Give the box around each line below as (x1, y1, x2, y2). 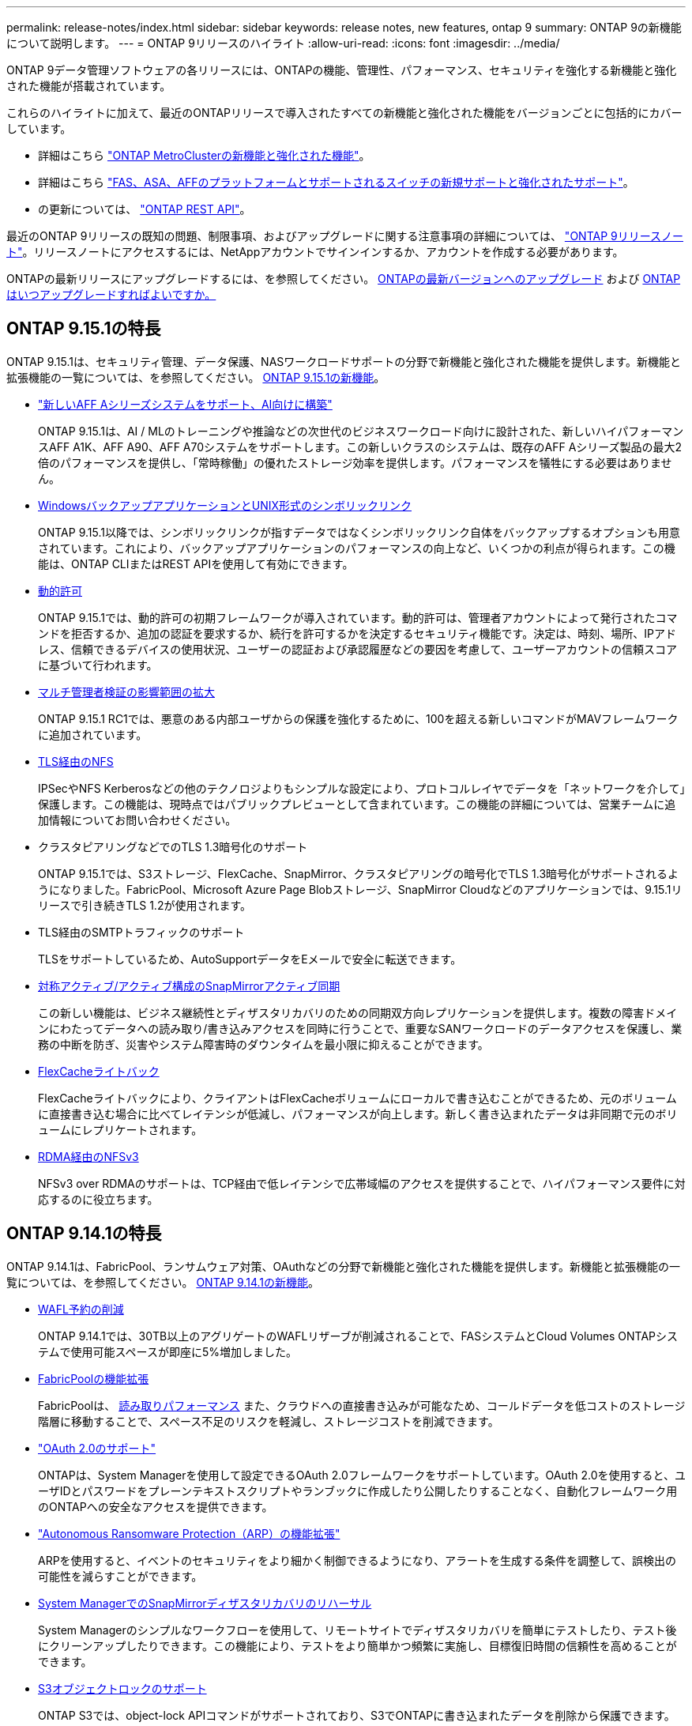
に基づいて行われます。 (38, 658, 158, 672)
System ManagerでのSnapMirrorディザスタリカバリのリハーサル (38, 1596, 372, 1610)
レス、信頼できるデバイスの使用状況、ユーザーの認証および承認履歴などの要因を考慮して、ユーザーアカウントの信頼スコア (38, 642, 678, 656)
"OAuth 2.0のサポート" (38, 1441, 156, 1455)
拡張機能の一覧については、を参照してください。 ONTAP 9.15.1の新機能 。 (6, 370, 385, 384)
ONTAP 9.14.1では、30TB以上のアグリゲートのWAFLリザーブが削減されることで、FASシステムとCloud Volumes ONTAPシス (38, 1328, 679, 1343)
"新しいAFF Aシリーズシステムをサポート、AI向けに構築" (38, 397, 333, 411)
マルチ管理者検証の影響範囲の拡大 (38, 684, 215, 699)
